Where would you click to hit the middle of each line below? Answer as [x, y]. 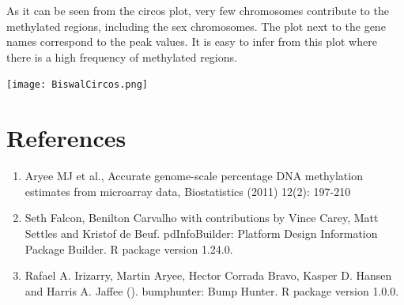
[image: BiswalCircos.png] [77, 85]
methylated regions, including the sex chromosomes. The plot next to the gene [196, 26]
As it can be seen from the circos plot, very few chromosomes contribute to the [198, 10]
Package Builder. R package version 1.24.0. [129, 249]
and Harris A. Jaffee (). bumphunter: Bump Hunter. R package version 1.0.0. [212, 290]
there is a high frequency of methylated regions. [122, 56]
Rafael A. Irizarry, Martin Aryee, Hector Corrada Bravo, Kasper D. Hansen [208, 275]
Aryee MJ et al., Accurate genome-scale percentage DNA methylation [194, 176]
